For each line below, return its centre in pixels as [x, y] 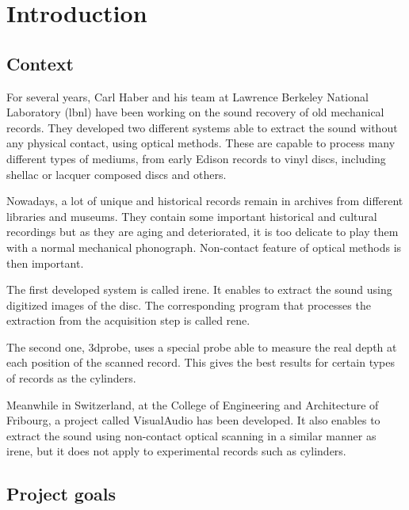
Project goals [61, 494]
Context [40, 63]
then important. [45, 263]
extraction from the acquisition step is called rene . [128, 320]
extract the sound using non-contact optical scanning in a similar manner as [191, 435]
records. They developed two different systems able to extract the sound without [202, 127]
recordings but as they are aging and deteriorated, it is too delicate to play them [203, 232]
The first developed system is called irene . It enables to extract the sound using [199, 289]
